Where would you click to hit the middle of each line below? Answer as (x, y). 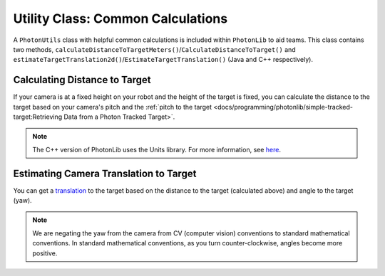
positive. (45, 253)
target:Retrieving (38, 117)
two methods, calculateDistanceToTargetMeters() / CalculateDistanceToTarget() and (154, 49)
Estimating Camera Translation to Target (105, 173)
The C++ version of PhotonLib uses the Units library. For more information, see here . (157, 149)
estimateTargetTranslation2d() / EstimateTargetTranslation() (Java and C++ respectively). (163, 60)
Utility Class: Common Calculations (120, 18)
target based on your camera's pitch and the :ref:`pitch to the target (113, 107)
